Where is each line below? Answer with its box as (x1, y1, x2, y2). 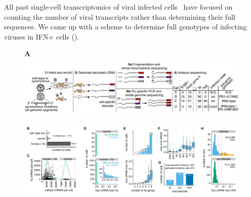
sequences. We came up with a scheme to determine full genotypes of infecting (4, 21, 247, 32)
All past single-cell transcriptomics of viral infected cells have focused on (4, 2, 233, 12)
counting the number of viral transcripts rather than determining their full (4, 11, 235, 22)
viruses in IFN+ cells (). (4, 31, 79, 42)
